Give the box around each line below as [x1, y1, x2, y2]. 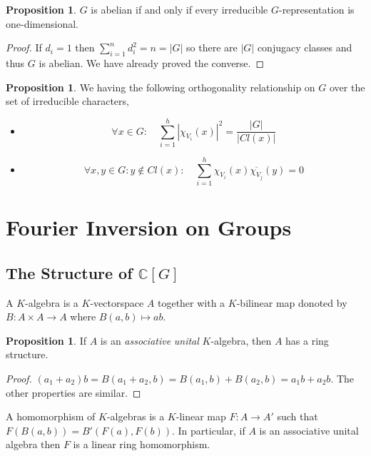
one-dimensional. [6, 16, 78, 31]
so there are [186, 40, 238, 55]
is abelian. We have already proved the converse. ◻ [39, 55, 265, 70]
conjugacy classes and [257, 40, 352, 55]
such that [277, 409, 318, 424]
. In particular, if [172, 422, 245, 437]
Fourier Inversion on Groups [6, 213, 292, 242]
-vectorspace [90, 295, 144, 310]
